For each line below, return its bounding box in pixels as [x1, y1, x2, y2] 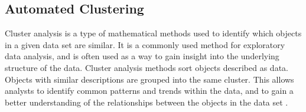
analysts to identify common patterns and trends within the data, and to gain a [5, 84, 294, 97]
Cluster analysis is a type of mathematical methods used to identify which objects [5, 27, 302, 39]
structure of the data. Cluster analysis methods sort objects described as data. [5, 61, 288, 73]
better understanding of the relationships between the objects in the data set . [5, 96, 288, 108]
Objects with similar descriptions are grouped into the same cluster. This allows [5, 73, 294, 85]
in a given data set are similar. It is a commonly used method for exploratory [5, 38, 285, 50]
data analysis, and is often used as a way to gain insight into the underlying [5, 50, 279, 62]
